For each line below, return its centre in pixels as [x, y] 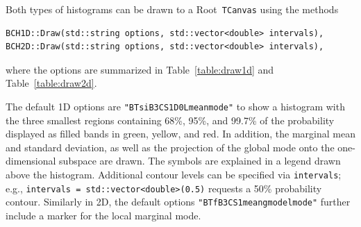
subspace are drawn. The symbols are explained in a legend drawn [200, 161]
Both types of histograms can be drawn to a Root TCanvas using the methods [172, 9]
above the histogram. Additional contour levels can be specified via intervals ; [174, 175]
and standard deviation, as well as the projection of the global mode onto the [170, 147]
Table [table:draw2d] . [51, 83]
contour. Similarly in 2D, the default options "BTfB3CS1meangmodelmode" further [178, 202]
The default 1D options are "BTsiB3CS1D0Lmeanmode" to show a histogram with [175, 107]
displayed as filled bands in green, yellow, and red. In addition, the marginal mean [180, 134]
